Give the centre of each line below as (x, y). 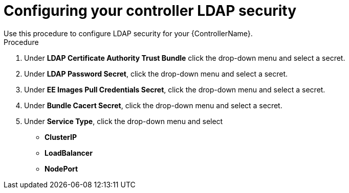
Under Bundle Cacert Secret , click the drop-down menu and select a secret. (153, 105)
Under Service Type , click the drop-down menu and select (124, 121)
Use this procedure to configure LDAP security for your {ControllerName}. (128, 33)
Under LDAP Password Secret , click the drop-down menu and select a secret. (156, 74)
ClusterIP (61, 137)
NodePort (61, 168)
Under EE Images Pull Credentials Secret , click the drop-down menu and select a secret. (175, 89)
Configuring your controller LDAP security (150, 11)
